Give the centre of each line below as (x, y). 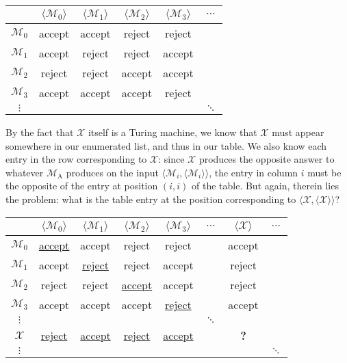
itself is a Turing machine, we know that (172, 132)
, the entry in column (254, 172)
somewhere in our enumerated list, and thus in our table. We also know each (166, 145)
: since (171, 159)
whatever (25, 172)
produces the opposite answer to (267, 159)
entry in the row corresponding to (76, 159)
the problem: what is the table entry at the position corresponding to (151, 199)
